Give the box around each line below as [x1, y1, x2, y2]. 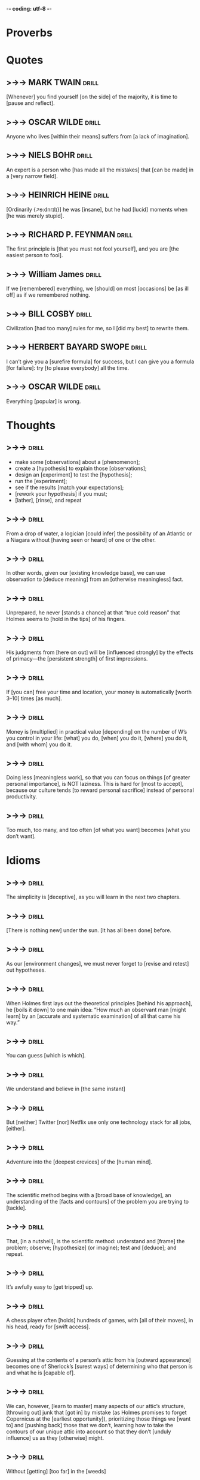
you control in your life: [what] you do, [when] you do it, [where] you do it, [6, 734, 188, 741]
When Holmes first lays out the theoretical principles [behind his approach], [6, 999, 193, 1006]
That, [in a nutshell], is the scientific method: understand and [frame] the [6, 1237, 185, 1244]
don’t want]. [6, 833, 36, 840]
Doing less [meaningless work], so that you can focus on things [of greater [6, 774, 190, 781]
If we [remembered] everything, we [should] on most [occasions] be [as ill [6, 285, 189, 293]
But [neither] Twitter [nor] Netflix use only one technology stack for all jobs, [6, 1119, 192, 1126]
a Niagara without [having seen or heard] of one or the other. [6, 536, 156, 543]
